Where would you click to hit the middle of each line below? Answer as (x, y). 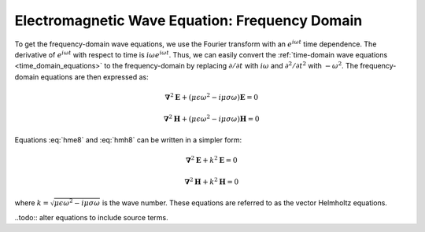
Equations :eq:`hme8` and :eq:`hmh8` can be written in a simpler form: (128, 140)
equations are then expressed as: (94, 77)
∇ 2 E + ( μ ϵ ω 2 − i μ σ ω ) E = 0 (212, 96)
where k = (31, 203)
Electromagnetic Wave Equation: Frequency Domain (188, 20)
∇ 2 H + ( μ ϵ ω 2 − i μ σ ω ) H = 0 (211, 118)
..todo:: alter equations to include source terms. (91, 217)
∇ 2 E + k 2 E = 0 (211, 159)
